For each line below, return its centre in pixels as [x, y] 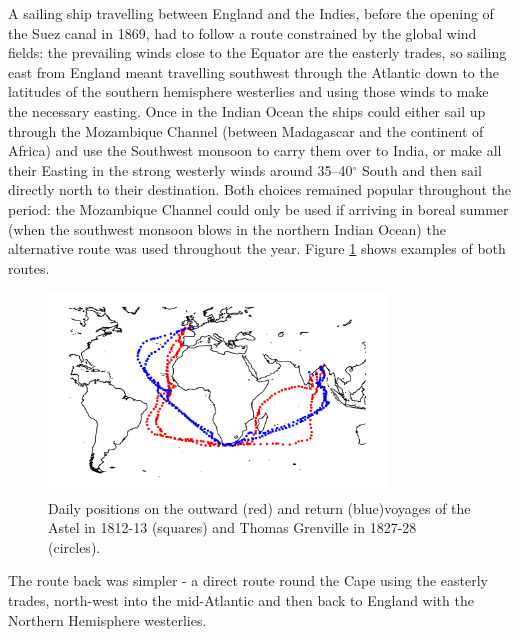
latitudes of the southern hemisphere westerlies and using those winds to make [248, 91]
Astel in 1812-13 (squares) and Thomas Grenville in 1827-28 [232, 527]
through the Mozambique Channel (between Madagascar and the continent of [246, 130]
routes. [29, 267]
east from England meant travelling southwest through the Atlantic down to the [253, 71]
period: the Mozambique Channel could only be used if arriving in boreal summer [258, 208]
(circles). [74, 546]
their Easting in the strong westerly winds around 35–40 [180, 169]
